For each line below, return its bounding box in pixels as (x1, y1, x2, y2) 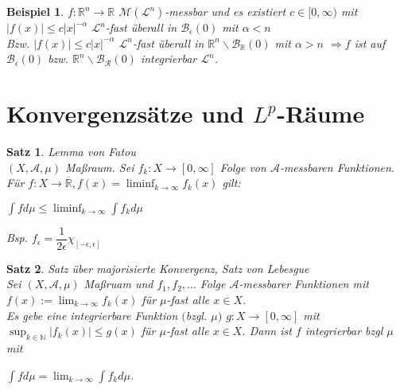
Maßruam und (83, 275, 153, 292)
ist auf (354, 34, 386, 51)
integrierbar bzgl (305, 322, 383, 339)
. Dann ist (242, 322, 292, 339)
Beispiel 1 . (6, 3, 64, 19)
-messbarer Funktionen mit (239, 275, 369, 292)
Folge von (219, 158, 266, 175)
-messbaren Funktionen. (279, 158, 395, 175)
